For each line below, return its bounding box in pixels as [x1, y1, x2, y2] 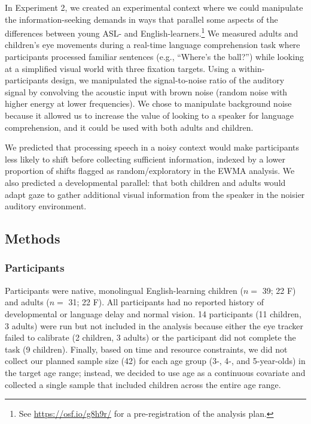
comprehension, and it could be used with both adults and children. [5, 121, 254, 133]
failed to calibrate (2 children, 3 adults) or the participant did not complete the [5, 331, 296, 344]
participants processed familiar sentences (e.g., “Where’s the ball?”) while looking [5, 50, 304, 63]
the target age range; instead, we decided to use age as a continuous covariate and [5, 366, 306, 378]
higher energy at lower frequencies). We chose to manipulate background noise [5, 97, 292, 110]
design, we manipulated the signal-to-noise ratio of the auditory [51, 74, 285, 86]
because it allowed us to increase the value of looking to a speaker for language [5, 109, 294, 121]
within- [238, 62, 265, 74]
